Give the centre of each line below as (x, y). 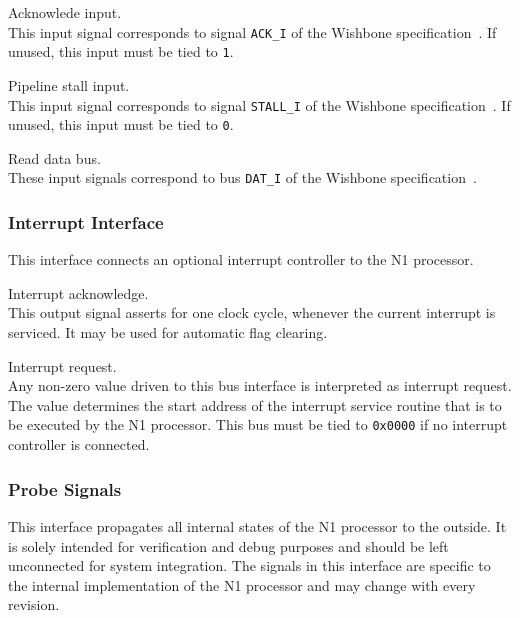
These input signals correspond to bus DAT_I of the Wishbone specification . (242, 177)
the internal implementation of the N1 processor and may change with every (242, 584)
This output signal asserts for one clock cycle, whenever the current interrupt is (252, 312)
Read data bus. (54, 157)
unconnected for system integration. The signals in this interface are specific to (249, 565)
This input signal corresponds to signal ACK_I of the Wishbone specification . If (252, 31)
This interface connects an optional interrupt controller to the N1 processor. (241, 259)
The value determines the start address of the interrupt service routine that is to (255, 404)
